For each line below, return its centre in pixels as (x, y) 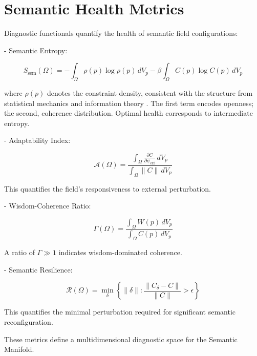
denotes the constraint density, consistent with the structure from (150, 93)
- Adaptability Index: (37, 140)
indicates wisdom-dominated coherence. (120, 252)
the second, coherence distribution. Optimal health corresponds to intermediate (128, 113)
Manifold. (19, 349)
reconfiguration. (29, 321)
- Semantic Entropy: (36, 50)
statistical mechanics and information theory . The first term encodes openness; (129, 103)
